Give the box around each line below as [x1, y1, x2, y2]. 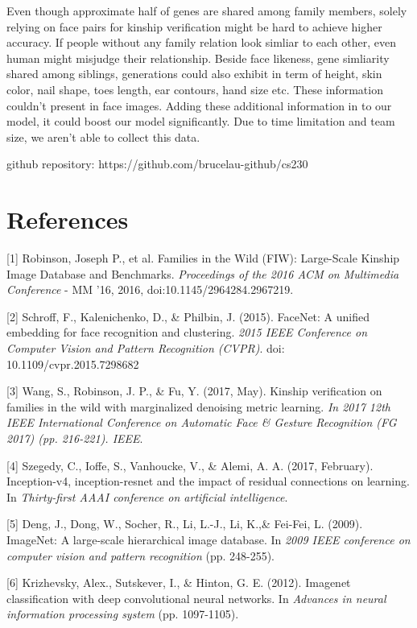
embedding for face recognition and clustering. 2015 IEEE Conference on [6, 324, 368, 341]
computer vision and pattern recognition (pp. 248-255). [6, 547, 275, 564]
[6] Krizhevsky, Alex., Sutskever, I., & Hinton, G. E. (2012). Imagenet [6, 574, 351, 591]
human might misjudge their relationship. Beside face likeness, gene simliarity [6, 49, 390, 66]
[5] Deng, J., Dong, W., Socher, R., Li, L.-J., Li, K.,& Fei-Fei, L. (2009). [6, 515, 363, 532]
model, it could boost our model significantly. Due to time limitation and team [6, 113, 395, 130]
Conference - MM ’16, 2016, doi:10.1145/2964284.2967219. [6, 281, 294, 298]
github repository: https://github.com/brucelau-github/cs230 [6, 155, 308, 172]
